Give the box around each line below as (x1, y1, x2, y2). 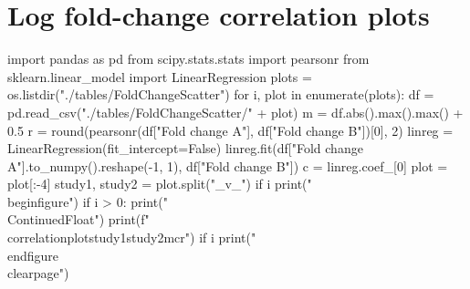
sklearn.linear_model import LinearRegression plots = (7, 67, 312, 86)
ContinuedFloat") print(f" (7, 210, 150, 229)
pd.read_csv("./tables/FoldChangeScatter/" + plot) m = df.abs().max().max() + (7, 102, 464, 121)
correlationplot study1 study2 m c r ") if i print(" (7, 228, 256, 247)
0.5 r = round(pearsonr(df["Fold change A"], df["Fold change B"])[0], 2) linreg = (7, 120, 454, 139)
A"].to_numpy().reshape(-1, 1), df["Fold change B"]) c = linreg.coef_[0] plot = (7, 156, 448, 175)
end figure (7, 245, 59, 264)
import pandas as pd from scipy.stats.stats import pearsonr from (7, 49, 370, 68)
